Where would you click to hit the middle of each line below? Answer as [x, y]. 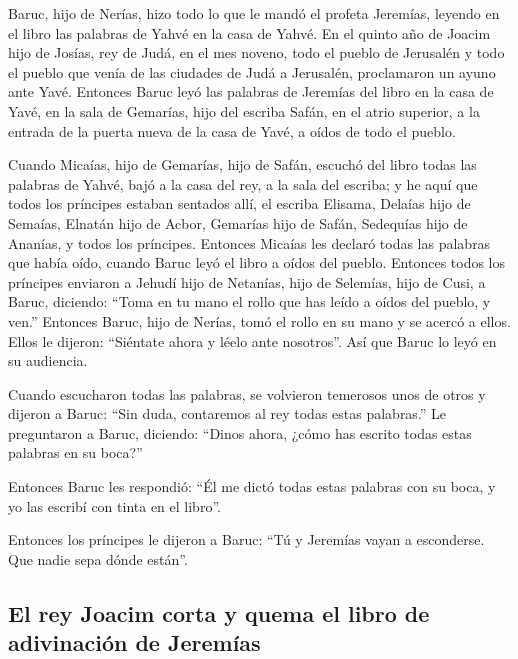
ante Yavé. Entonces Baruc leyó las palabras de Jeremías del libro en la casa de [251, 91]
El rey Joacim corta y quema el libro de [219, 612]
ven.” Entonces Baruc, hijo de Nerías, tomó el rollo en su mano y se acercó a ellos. [259, 320]
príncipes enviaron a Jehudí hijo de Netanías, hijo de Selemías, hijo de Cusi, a [247, 281]
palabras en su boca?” [75, 452]
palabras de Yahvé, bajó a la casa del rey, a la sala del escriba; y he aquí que [243, 183]
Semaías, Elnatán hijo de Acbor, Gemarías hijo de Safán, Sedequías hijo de [238, 222]
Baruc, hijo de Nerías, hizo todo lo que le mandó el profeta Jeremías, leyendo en [254, 13]
